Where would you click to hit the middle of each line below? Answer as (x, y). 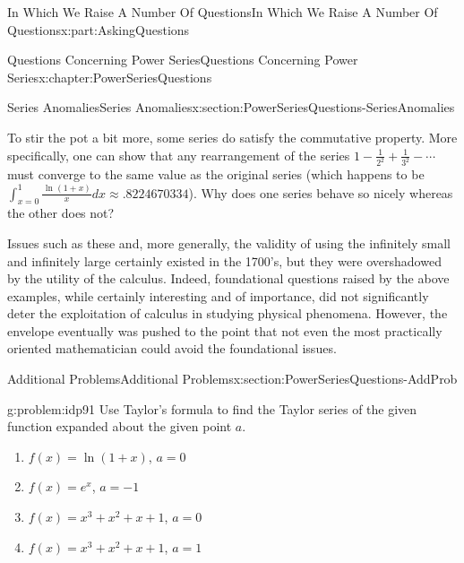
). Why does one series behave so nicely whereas (321, 192)
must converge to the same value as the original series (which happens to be (216, 174)
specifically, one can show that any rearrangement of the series (179, 155)
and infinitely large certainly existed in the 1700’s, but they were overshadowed (224, 260)
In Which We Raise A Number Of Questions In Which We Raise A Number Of (223, 12)
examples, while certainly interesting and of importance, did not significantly (218, 295)
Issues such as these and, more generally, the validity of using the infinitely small (229, 243)
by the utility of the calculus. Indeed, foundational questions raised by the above (228, 278)
